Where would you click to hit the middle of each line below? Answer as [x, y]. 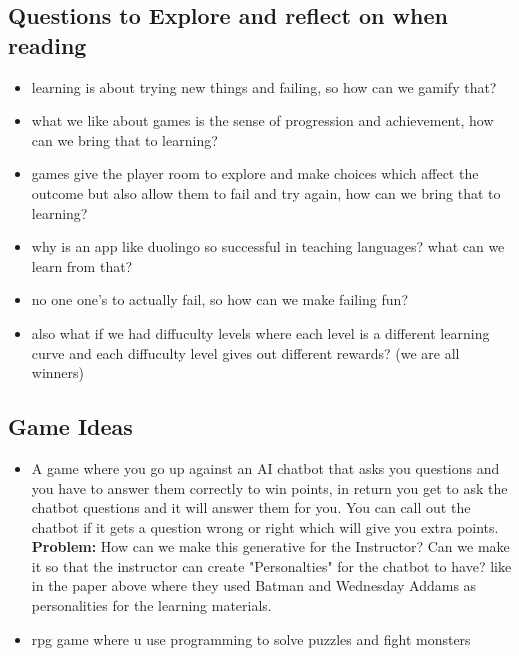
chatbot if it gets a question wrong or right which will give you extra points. [265, 526]
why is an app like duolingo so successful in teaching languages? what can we [268, 246]
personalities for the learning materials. [151, 605]
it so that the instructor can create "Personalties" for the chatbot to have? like [271, 565]
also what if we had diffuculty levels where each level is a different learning [260, 332]
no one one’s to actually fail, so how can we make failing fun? [219, 299]
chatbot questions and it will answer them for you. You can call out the [251, 507]
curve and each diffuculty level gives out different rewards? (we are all [245, 352]
